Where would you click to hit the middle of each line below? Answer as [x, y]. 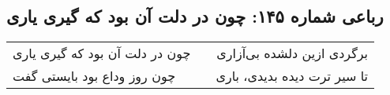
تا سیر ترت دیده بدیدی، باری [292, 76]
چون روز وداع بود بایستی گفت [94, 76]
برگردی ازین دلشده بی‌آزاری [292, 53]
